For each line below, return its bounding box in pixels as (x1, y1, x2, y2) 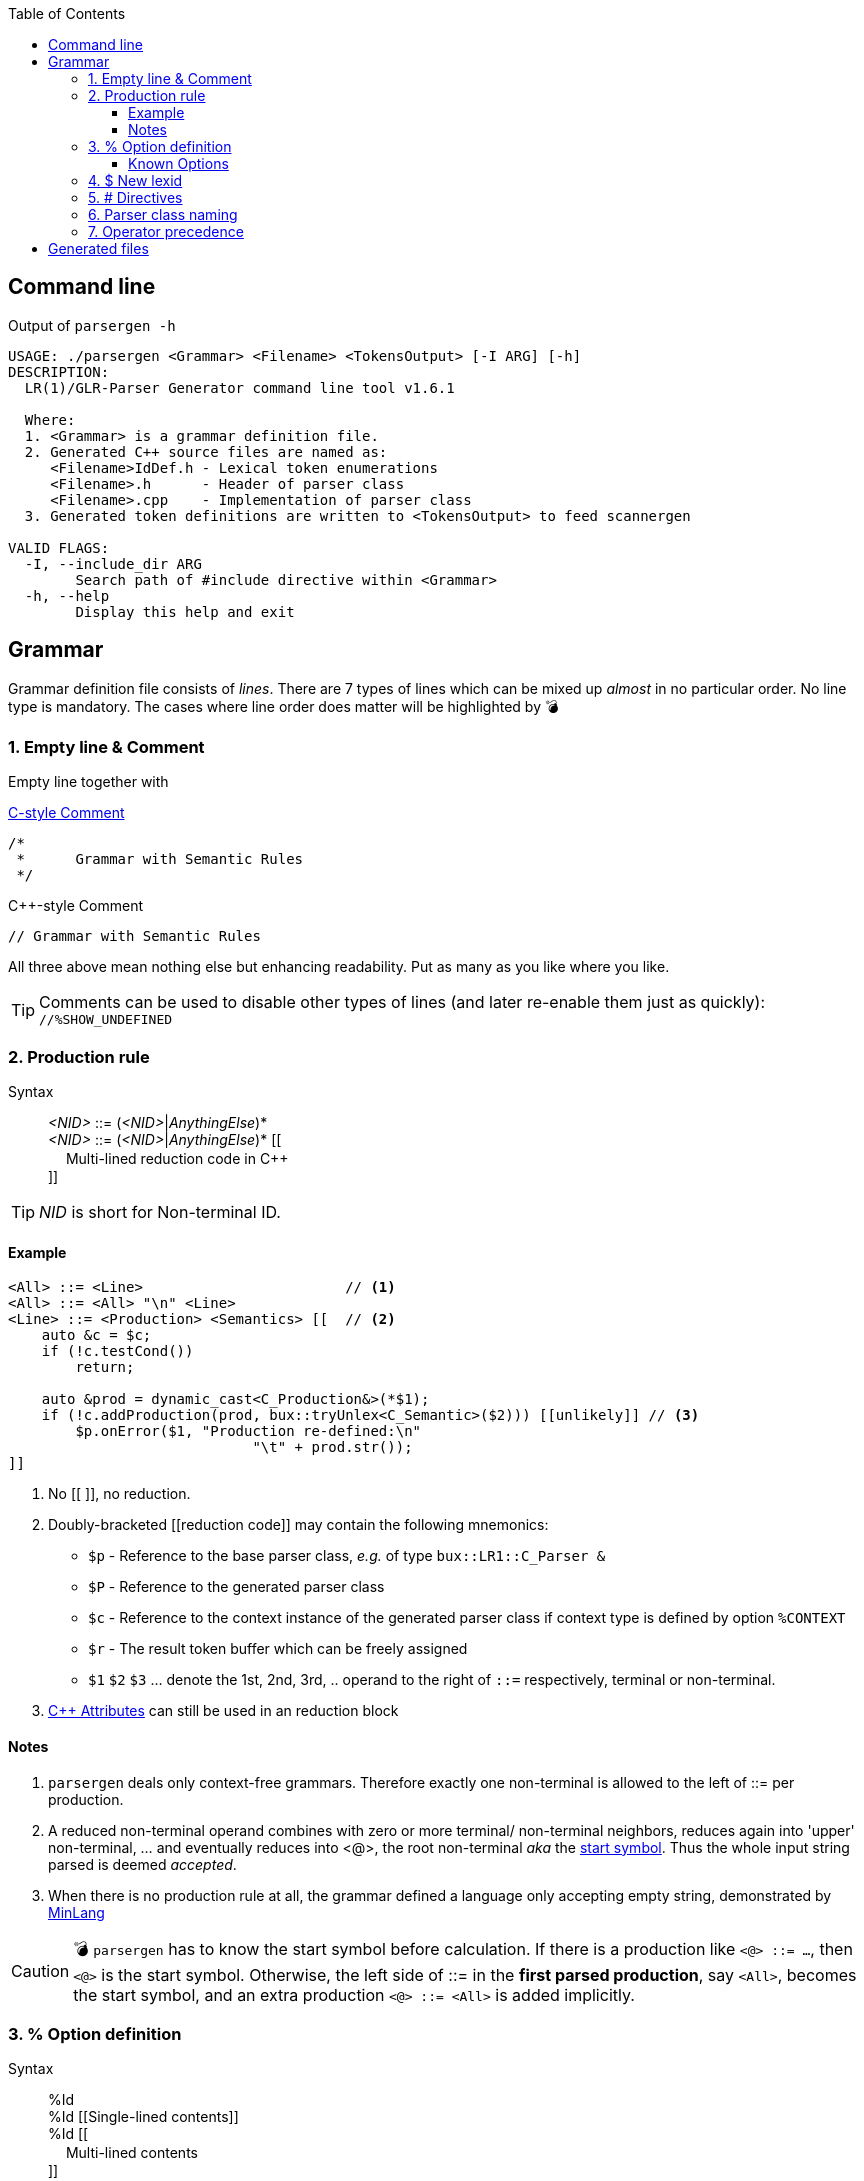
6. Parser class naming (88, 206, 238, 223)
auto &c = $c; (41, 1327, 152, 1344)
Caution (11, 1961, 70, 1982)
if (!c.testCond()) (41, 1343, 194, 1360)
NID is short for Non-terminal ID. (39, 1202, 281, 1223)
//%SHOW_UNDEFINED (39, 1012, 173, 1028)
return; (75, 1359, 135, 1376)
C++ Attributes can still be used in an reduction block (48, 1702, 399, 1720)
